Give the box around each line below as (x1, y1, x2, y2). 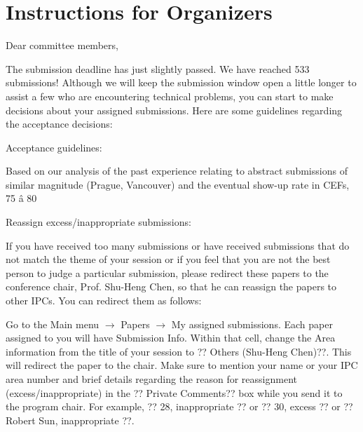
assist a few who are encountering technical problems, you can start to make (6, 88, 334, 103)
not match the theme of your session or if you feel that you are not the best (6, 252, 331, 266)
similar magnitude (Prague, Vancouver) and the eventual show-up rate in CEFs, (6, 177, 350, 191)
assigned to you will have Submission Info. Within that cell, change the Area (6, 330, 336, 345)
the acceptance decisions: (6, 116, 113, 131)
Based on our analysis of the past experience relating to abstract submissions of (6, 163, 348, 178)
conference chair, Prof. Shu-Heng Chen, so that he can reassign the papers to (6, 279, 337, 294)
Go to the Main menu (6, 316, 100, 331)
